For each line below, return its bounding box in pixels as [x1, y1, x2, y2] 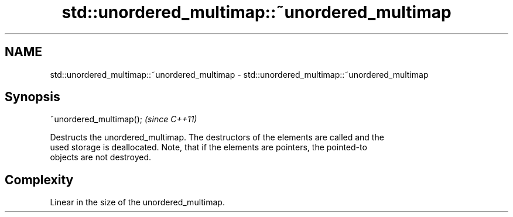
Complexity [5, 172, 74, 187]
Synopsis [5, 89, 60, 105]
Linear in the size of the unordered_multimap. [50, 197, 225, 208]
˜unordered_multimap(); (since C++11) [50, 114, 197, 125]
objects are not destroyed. [50, 152, 152, 163]
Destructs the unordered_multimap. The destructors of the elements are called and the [50, 132, 384, 143]
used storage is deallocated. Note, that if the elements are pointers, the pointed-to [50, 142, 367, 153]
